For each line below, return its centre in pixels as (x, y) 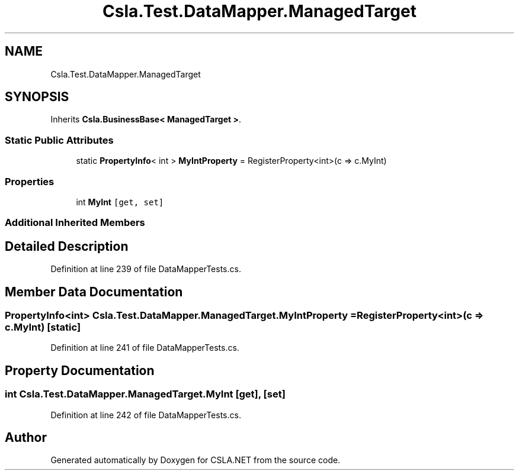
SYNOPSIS (37, 97)
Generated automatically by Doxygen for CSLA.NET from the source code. (196, 460)
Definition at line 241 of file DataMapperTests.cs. (145, 348)
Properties (30, 181)
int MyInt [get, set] (120, 202)
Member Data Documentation (94, 292)
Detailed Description (67, 246)
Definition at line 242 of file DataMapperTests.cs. (146, 415)
